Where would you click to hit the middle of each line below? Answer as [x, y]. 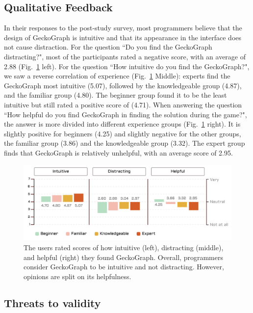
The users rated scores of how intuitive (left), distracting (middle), [124, 247]
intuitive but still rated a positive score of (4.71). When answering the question [123, 104]
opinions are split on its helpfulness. [77, 276]
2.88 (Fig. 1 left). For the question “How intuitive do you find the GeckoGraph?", [127, 66]
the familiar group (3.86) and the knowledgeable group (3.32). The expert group [125, 143]
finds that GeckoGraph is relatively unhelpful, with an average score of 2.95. [118, 152]
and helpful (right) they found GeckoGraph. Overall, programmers [123, 257]
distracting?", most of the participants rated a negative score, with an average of [125, 56]
